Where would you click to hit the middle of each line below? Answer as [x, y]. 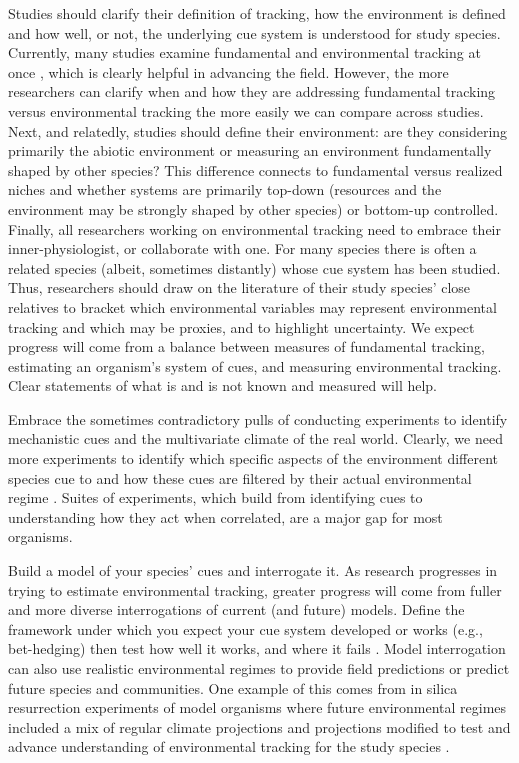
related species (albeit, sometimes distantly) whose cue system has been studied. [254, 267]
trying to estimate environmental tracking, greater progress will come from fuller [255, 589]
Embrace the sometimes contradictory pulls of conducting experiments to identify [258, 418]
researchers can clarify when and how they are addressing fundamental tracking [252, 91]
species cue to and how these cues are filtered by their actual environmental [240, 477]
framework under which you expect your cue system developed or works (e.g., [245, 628]
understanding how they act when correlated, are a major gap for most [225, 516]
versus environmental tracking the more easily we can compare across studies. [246, 110]
